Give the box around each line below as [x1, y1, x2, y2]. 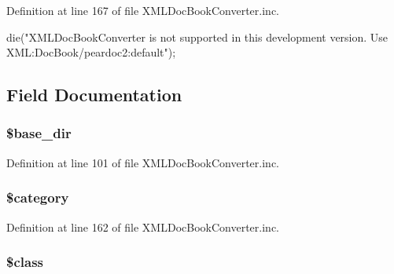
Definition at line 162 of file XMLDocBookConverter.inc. [6, 218, 279, 235]
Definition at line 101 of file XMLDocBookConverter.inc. [6, 154, 279, 170]
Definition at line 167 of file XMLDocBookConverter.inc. [6, 2, 279, 18]
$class [6, 252, 43, 272]
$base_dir [6, 123, 72, 143]
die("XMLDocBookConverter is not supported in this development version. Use [6, 28, 388, 45]
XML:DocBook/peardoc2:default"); [6, 44, 176, 60]
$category [6, 188, 69, 207]
